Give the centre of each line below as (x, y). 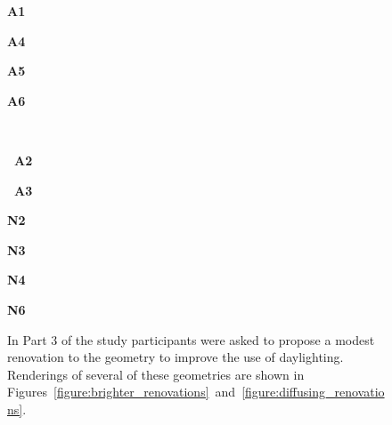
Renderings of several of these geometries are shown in (156, 374)
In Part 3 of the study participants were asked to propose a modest (191, 339)
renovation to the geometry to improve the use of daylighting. (176, 357)
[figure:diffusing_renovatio (313, 392)
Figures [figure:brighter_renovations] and (122, 392)
